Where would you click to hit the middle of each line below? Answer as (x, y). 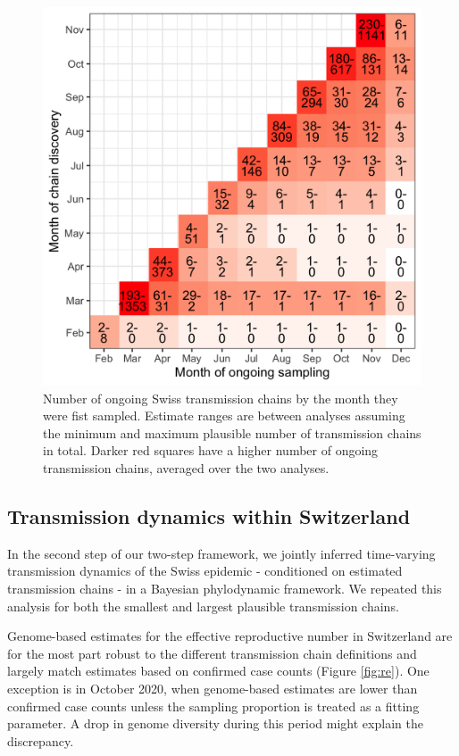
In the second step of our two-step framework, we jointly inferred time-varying (221, 553)
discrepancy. (41, 740)
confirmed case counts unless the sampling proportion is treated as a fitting (213, 706)
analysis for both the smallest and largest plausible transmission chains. (203, 606)
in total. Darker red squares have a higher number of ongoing (211, 450)
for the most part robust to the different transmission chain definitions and (212, 653)
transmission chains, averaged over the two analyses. (186, 467)
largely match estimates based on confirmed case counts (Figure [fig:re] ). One (218, 671)
